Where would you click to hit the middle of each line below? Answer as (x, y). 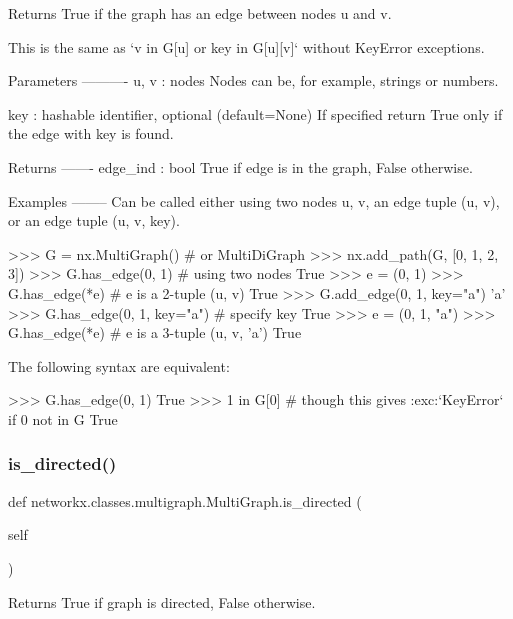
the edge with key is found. (91, 133)
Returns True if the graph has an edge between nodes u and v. (200, 13)
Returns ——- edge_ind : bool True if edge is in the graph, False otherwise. (240, 166)
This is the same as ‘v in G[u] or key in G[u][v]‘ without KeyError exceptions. (246, 46)
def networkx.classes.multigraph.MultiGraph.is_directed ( (185, 500)
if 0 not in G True (63, 418)
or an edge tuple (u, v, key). (94, 220)
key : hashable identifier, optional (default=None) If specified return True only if (255, 113)
